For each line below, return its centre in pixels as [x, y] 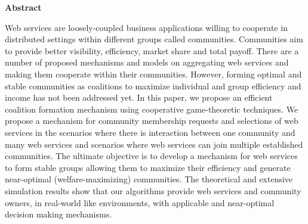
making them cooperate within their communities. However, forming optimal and [153, 74]
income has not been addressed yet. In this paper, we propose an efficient [139, 97]
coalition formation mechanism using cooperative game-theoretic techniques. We [152, 109]
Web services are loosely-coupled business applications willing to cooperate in [146, 27]
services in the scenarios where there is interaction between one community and [150, 132]
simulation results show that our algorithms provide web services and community [153, 190]
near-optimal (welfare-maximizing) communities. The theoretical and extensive [149, 179]
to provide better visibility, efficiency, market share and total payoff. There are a [152, 50]
